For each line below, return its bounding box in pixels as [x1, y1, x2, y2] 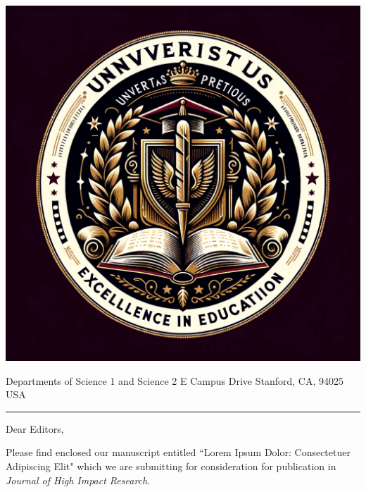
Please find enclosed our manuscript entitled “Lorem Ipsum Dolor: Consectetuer [6, 445, 351, 460]
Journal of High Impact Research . [6, 472, 151, 487]
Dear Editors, [6, 421, 64, 436]
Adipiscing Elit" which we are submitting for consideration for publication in [6, 458, 336, 473]
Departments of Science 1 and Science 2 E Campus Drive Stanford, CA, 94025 [6, 373, 343, 388]
